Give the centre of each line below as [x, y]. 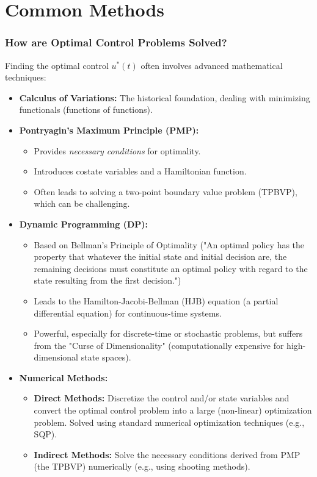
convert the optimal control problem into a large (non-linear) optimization [173, 410]
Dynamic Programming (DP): [83, 224]
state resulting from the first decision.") [107, 280]
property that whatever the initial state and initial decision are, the [160, 256]
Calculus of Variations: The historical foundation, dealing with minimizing [165, 97]
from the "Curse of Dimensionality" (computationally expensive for [159, 345]
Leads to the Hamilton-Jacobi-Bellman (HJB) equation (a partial [156, 300]
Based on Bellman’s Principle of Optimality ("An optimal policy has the [169, 244]
